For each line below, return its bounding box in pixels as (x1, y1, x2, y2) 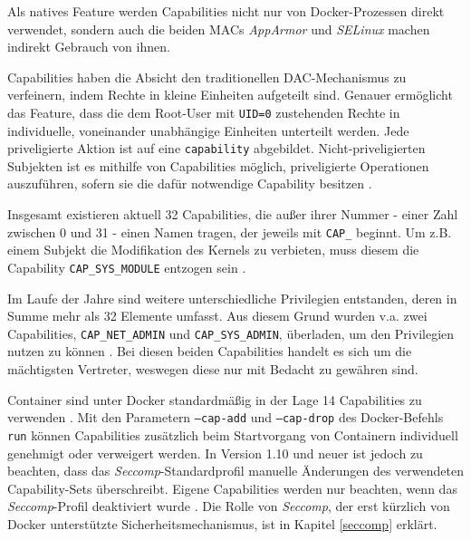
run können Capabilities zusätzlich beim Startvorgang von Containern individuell (7, 425, 458, 444)
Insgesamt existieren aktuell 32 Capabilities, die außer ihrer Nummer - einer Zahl (7, 205, 458, 224)
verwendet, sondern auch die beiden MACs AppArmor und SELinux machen (7, 19, 430, 38)
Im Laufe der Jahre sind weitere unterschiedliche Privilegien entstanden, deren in (7, 288, 457, 307)
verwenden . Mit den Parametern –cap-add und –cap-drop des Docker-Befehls (7, 408, 444, 427)
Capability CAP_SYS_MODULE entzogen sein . (7, 257, 246, 276)
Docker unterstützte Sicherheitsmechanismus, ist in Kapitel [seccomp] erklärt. (7, 514, 437, 533)
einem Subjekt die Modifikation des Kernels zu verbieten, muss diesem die (7, 240, 419, 259)
